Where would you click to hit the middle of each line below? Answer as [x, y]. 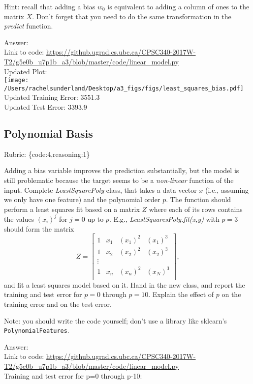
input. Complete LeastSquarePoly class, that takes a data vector [100, 190]
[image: [16, 80]
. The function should [199, 199]
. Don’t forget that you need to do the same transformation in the [132, 16]
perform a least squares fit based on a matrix [72, 209]
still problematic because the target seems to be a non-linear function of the [119, 180]
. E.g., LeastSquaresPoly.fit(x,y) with [164, 219]
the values [19, 219]
